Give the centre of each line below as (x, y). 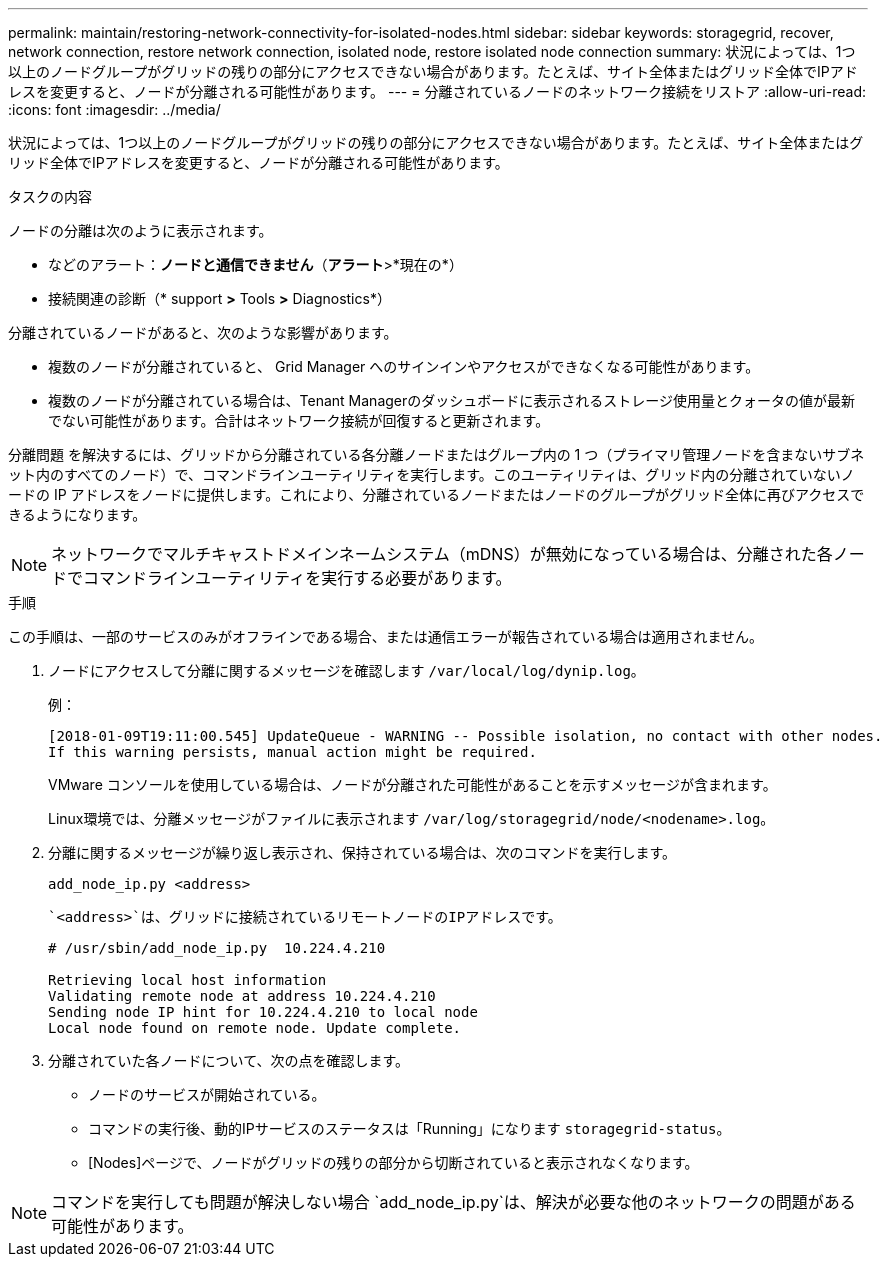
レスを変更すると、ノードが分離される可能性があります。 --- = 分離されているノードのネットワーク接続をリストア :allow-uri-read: (437, 91)
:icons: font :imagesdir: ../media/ (114, 109)
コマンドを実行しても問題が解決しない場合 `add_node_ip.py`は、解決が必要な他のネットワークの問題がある (453, 1202)
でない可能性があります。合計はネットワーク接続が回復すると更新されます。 (299, 420)
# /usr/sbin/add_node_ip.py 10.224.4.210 (217, 948)
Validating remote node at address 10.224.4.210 (242, 996)
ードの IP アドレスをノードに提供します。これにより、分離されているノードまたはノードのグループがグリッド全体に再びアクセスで (436, 494)
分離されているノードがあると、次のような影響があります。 (203, 332)
